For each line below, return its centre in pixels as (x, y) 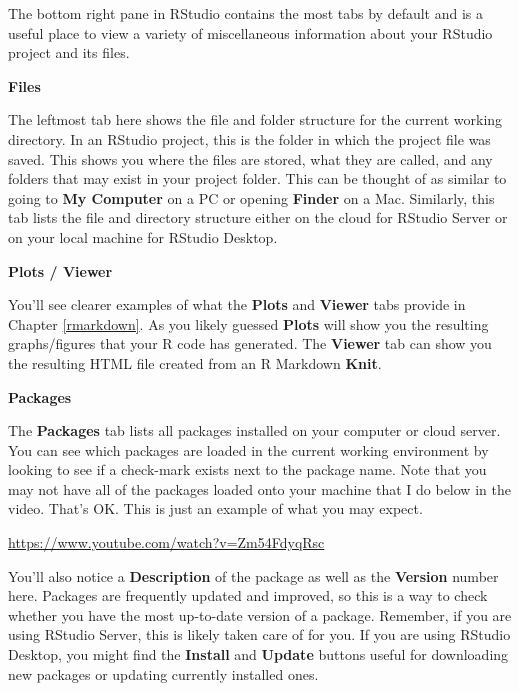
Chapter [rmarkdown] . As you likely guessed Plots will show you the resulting (248, 323)
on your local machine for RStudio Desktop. (143, 236)
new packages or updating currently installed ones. (163, 673)
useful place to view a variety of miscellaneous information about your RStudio (250, 32)
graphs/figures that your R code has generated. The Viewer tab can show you (250, 343)
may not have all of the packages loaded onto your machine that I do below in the (259, 488)
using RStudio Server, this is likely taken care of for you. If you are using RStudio (259, 634)
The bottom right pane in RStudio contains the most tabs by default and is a (246, 13)
